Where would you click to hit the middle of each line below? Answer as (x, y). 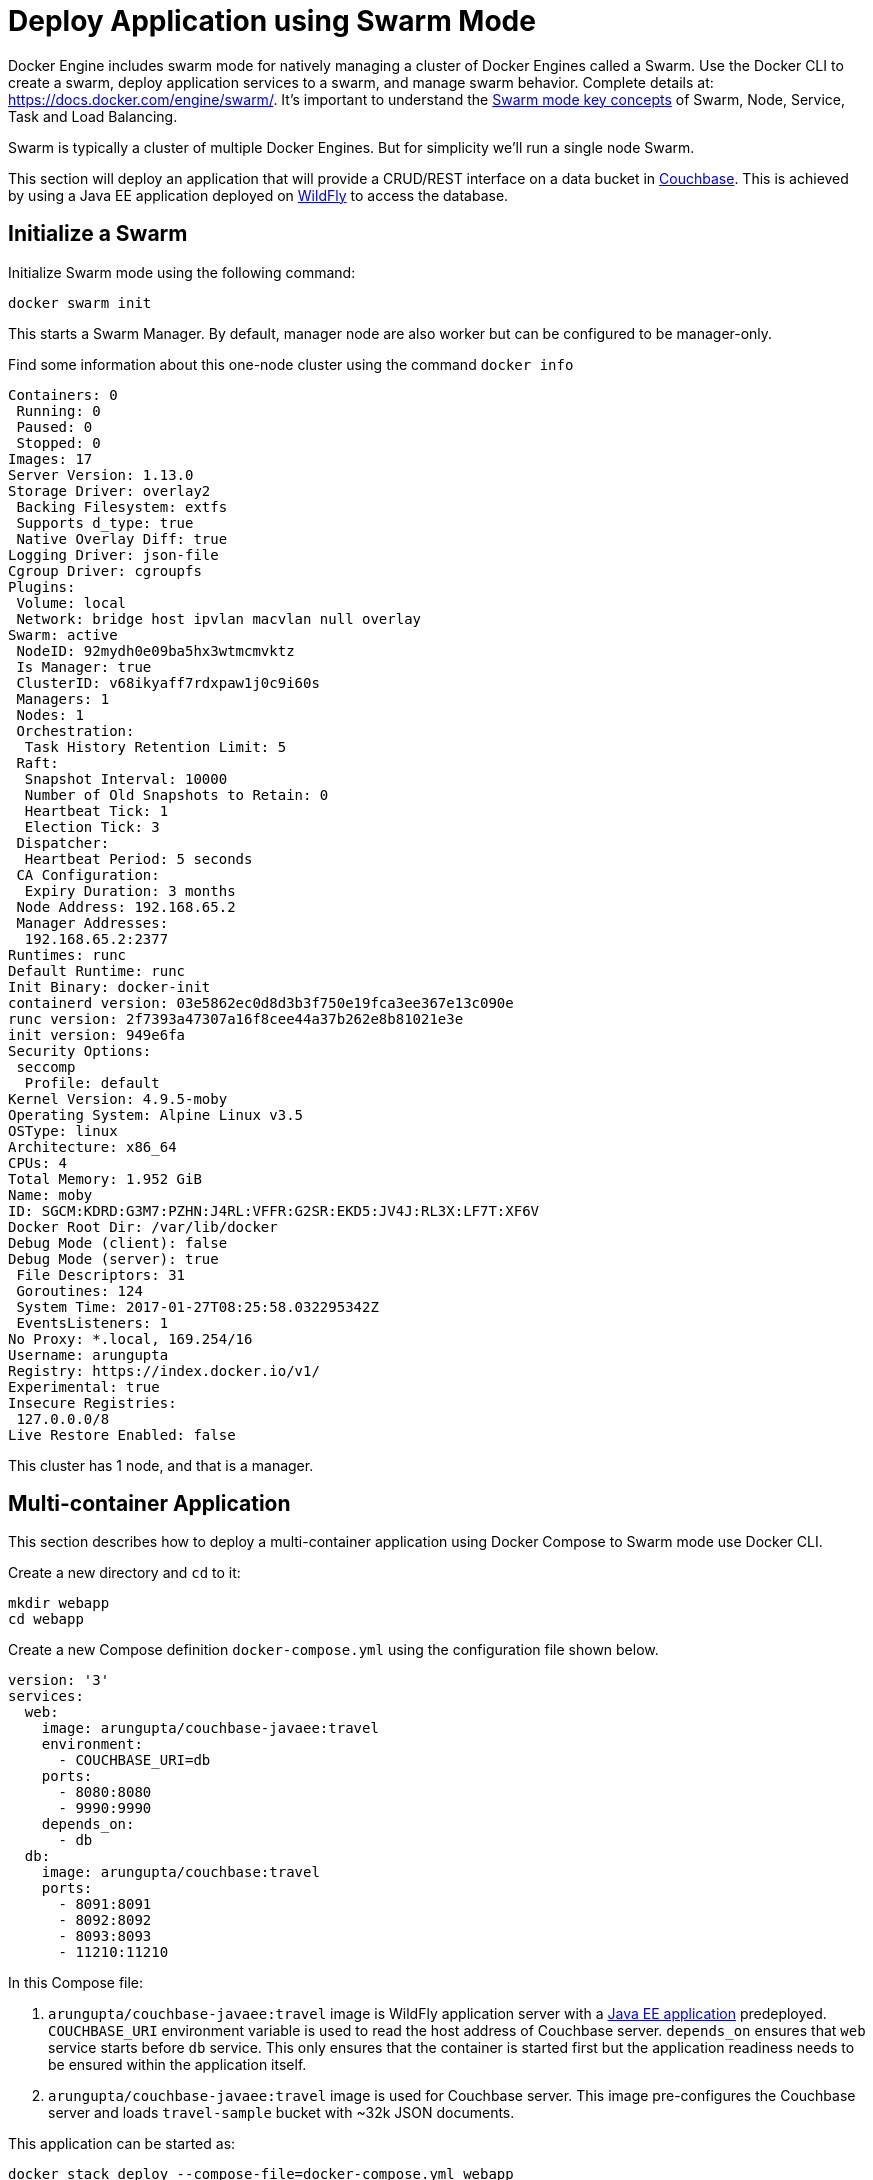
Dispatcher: (63, 842)
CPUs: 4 (38, 1162)
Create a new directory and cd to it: (124, 1573)
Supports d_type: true (105, 522)
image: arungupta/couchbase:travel (180, 1872)
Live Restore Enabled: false (122, 1434)
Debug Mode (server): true (113, 1258)
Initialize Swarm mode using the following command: (182, 272)
